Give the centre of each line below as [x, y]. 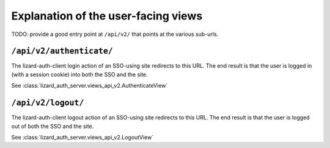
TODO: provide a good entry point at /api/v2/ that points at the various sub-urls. [115, 34]
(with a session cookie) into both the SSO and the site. [79, 74]
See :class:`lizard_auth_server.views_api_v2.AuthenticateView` [90, 86]
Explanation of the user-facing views [107, 16]
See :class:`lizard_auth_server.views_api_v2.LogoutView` [82, 137]
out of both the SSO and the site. [53, 126]
